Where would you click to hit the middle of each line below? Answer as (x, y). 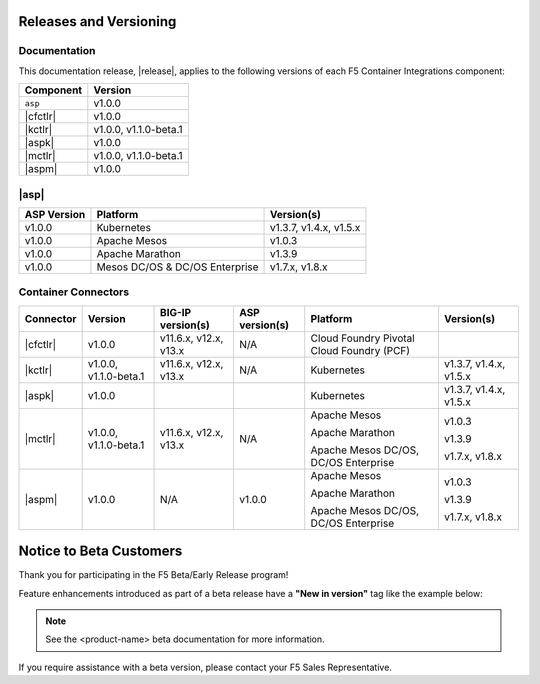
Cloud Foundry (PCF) (360, 350)
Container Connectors (74, 292)
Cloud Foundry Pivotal (362, 338)
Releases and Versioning (97, 21)
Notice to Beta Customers (100, 551)
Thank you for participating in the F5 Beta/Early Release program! (153, 575)
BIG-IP (176, 312)
